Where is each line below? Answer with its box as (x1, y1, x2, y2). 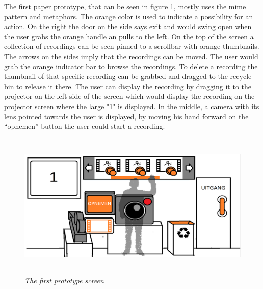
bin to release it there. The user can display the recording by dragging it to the (4, 81, 252, 91)
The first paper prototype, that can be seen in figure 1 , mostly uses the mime (4, 1, 246, 11)
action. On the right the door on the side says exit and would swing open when (4, 21, 252, 32)
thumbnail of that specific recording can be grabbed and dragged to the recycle (4, 71, 252, 82)
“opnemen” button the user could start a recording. (4, 121, 165, 132)
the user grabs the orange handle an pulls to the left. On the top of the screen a (4, 31, 254, 41)
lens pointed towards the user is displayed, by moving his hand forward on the (4, 111, 249, 121)
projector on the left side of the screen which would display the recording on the (4, 91, 255, 101)
